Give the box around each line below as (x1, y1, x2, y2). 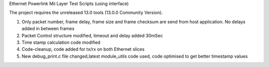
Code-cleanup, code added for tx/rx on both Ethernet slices (21, 46, 144, 52)
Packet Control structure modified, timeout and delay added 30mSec (21, 33, 163, 38)
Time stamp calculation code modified (21, 39, 101, 45)
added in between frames (21, 26, 75, 32)
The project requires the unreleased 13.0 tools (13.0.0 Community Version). (9, 10, 163, 16)
